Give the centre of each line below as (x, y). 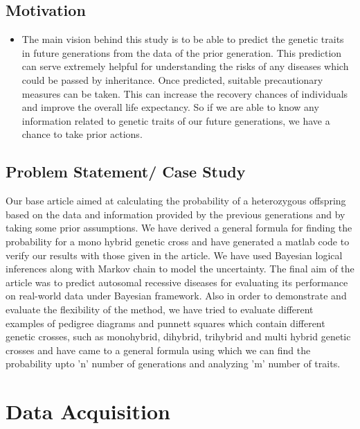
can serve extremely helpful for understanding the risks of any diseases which (185, 66)
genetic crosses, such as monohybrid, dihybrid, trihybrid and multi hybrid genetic (178, 336)
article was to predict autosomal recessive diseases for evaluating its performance (177, 282)
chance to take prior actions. (82, 134)
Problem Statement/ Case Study (126, 172)
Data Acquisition (88, 411)
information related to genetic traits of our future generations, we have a (176, 120)
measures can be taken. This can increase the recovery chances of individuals (185, 93)
